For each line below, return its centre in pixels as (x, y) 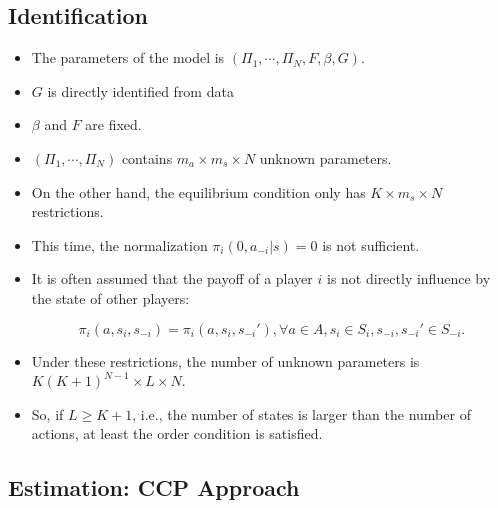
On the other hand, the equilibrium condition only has (198, 191)
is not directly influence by (408, 278)
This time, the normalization (119, 244)
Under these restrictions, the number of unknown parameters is (225, 360)
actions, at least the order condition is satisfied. (177, 433)
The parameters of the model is (128, 57)
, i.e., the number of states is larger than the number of (301, 413)
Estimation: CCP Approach (154, 487)
